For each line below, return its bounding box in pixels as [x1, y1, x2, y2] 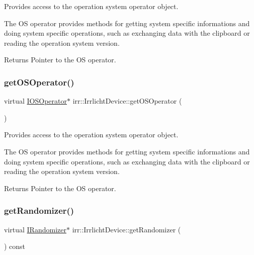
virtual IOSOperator [4, 96, 67, 106]
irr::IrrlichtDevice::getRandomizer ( [72, 224, 181, 234]
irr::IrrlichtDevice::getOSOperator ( [72, 96, 182, 106]
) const [4, 241, 26, 251]
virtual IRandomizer [4, 224, 66, 234]
